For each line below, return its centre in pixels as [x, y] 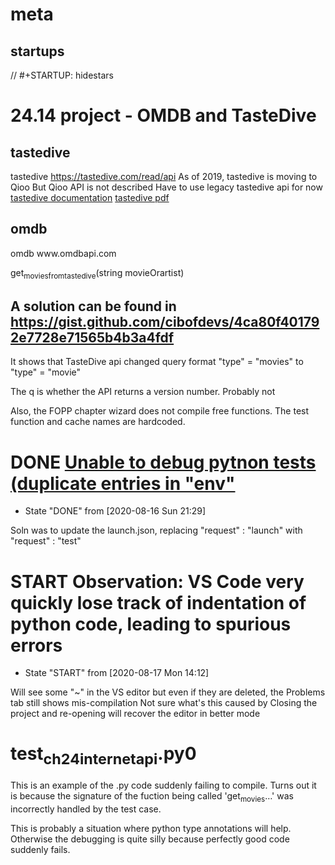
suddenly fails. [40, 849]
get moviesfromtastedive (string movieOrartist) [97, 273]
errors [36, 645]
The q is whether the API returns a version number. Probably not [143, 392]
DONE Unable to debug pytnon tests [163, 462]
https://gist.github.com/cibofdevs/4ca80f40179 [165, 322]
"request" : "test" [46, 541]
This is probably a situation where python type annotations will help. [151, 828]
